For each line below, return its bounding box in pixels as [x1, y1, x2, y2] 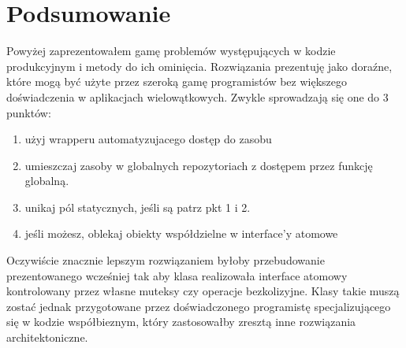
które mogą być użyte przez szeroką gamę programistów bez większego [6, 73, 347, 90]
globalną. [24, 172, 69, 189]
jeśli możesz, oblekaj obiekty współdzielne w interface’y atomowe [24, 225, 338, 242]
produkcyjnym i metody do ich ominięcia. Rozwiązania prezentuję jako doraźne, [6, 57, 393, 74]
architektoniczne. [6, 329, 88, 346]
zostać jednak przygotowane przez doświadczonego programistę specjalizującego [6, 298, 391, 314]
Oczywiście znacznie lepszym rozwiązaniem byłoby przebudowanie [6, 252, 325, 268]
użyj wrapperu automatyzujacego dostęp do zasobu [24, 131, 272, 147]
